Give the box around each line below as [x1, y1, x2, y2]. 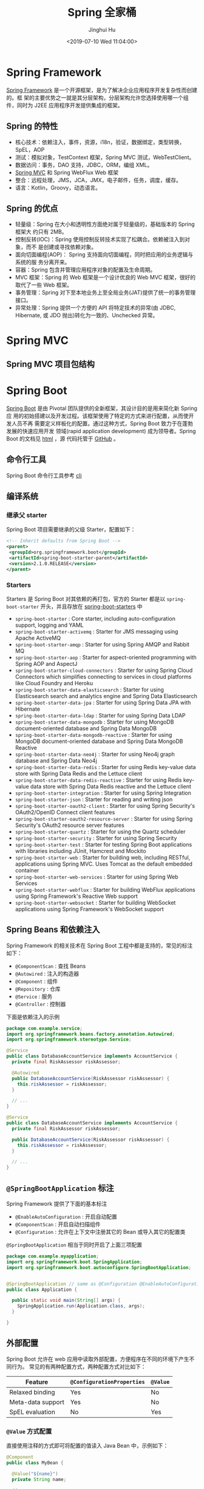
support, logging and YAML [15, 621, 84, 629]
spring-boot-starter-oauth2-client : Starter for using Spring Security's [15, 802, 195, 809]
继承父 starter [6, 511, 47, 519]
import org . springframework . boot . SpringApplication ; [6, 1259, 143, 1265]
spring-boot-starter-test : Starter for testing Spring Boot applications [15, 841, 192, 848]
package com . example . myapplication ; [6, 1253, 99, 1259]
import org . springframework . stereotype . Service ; [6, 1036, 132, 1042]
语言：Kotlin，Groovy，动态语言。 [15, 183, 101, 191]
